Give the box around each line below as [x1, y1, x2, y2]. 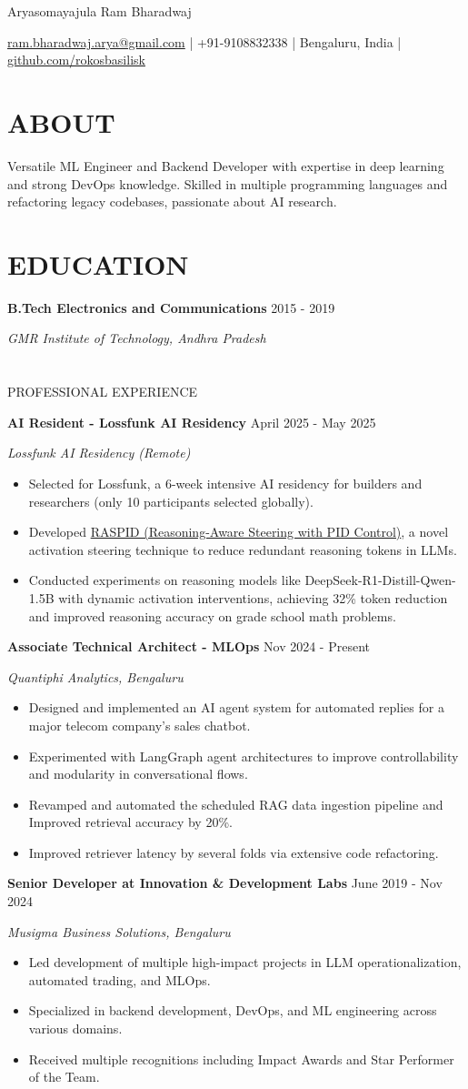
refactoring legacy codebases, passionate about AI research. [7, 192, 337, 211]
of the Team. [28, 1067, 100, 1086]
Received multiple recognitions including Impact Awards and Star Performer [28, 1049, 454, 1068]
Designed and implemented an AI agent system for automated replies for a [28, 698, 444, 717]
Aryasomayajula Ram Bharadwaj [7, 2, 192, 20]
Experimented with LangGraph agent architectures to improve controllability [28, 746, 459, 765]
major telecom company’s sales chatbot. [28, 715, 251, 734]
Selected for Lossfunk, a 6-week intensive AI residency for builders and [28, 473, 423, 492]
